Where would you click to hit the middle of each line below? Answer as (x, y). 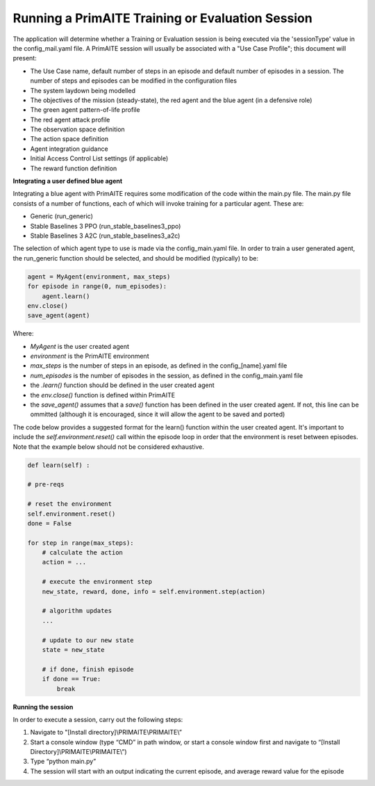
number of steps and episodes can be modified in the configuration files (134, 81)
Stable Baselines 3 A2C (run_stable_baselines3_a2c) (105, 236)
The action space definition (69, 139)
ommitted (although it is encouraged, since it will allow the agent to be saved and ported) (158, 414)
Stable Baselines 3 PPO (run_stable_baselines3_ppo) (106, 226)
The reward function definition (74, 168)
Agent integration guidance (69, 149)
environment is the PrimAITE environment (90, 356)
